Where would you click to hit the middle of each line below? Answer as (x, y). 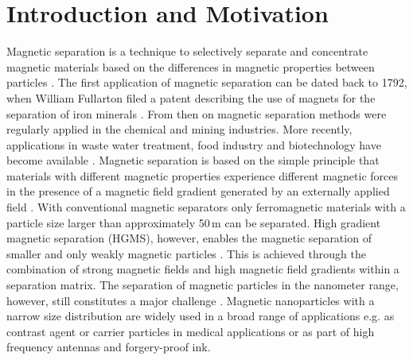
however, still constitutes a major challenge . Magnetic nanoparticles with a (191, 300)
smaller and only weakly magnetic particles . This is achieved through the (186, 253)
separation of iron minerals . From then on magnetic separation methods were (197, 113)
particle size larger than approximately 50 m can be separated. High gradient (194, 222)
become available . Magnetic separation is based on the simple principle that (193, 160)
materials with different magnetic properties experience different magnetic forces (203, 175)
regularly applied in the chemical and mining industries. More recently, (179, 129)
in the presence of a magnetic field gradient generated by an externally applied (198, 191)
